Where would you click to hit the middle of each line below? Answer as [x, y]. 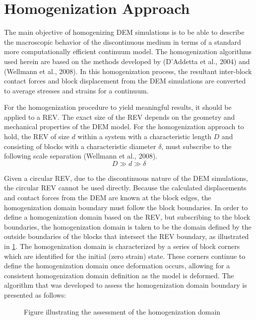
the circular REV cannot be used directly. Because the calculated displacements [125, 188]
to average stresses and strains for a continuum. [76, 90]
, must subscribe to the [196, 146]
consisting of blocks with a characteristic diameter [80, 146]
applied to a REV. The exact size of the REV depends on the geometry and [120, 117]
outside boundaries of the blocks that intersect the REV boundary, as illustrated [127, 236]
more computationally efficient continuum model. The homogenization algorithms [128, 51]
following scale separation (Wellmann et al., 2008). [81, 156]
